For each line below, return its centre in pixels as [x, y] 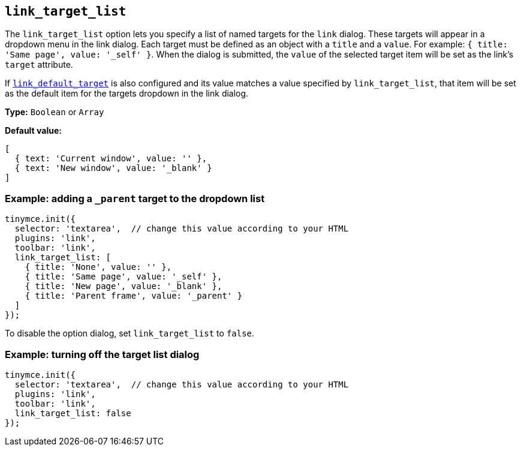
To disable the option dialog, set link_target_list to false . [130, 333]
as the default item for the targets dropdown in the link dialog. [127, 94]
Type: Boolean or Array [55, 112]
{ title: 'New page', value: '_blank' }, [124, 286]
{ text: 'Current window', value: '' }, [111, 159]
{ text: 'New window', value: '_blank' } [113, 168]
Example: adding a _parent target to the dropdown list [135, 198]
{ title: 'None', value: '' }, [98, 267]
